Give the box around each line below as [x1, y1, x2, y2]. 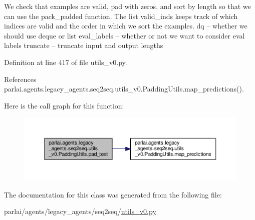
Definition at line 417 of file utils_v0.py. [4, 56, 127, 67]
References [4, 73, 37, 84]
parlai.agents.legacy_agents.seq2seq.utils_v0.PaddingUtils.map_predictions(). [4, 83, 244, 94]
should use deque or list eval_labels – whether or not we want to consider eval [4, 30, 245, 40]
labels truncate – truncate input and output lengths [4, 40, 163, 50]
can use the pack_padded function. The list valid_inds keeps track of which [4, 10, 238, 21]
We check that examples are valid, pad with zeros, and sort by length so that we [4, 1, 251, 11]
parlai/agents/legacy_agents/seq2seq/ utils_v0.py [4, 206, 156, 216]
